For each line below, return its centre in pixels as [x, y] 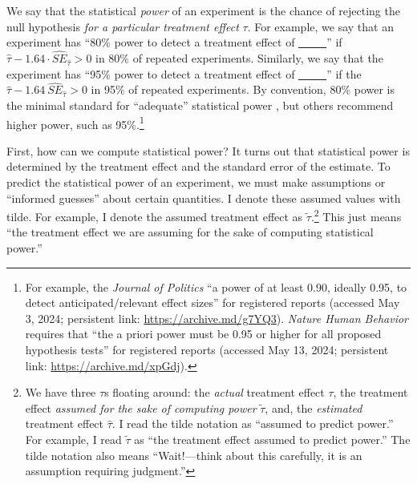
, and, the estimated [314, 407]
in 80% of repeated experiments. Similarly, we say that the [239, 58]
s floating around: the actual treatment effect [215, 392]
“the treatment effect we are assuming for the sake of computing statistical [190, 232]
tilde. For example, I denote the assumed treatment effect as [155, 216]
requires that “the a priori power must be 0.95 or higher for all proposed [203, 334]
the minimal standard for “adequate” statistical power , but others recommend [200, 105]
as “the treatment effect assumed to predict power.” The [272, 439]
